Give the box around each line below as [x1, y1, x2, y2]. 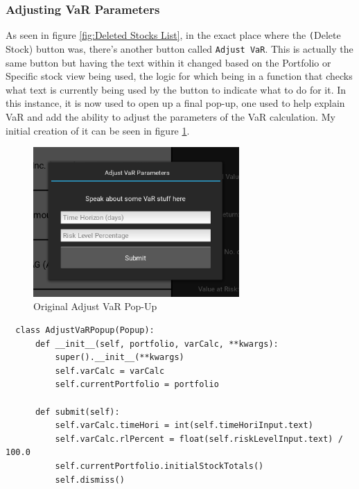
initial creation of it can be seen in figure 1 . [6, 123, 190, 137]
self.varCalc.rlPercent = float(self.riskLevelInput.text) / [55, 434, 343, 444]
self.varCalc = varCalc [55, 366, 165, 376]
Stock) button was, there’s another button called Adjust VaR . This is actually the [6, 41, 353, 55]
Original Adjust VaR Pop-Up [33, 299, 157, 314]
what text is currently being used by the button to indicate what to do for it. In [6, 82, 347, 96]
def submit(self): [35, 406, 120, 417]
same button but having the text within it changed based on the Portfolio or [6, 55, 331, 69]
